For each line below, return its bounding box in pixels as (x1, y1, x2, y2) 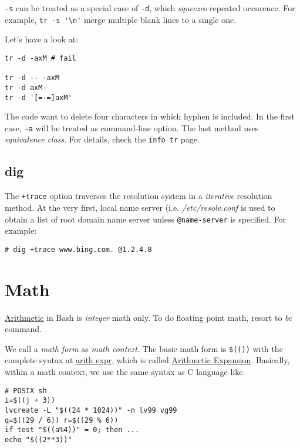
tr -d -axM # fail (5, 54, 76, 62)
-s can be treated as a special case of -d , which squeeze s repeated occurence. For (5, 2, 295, 14)
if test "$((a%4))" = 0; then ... (5, 426, 140, 434)
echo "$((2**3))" (5, 435, 72, 444)
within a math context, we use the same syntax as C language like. (5, 366, 245, 378)
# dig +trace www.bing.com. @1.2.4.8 (5, 245, 152, 254)
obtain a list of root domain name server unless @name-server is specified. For (5, 213, 286, 225)
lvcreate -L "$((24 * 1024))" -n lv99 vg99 (5, 406, 177, 414)
